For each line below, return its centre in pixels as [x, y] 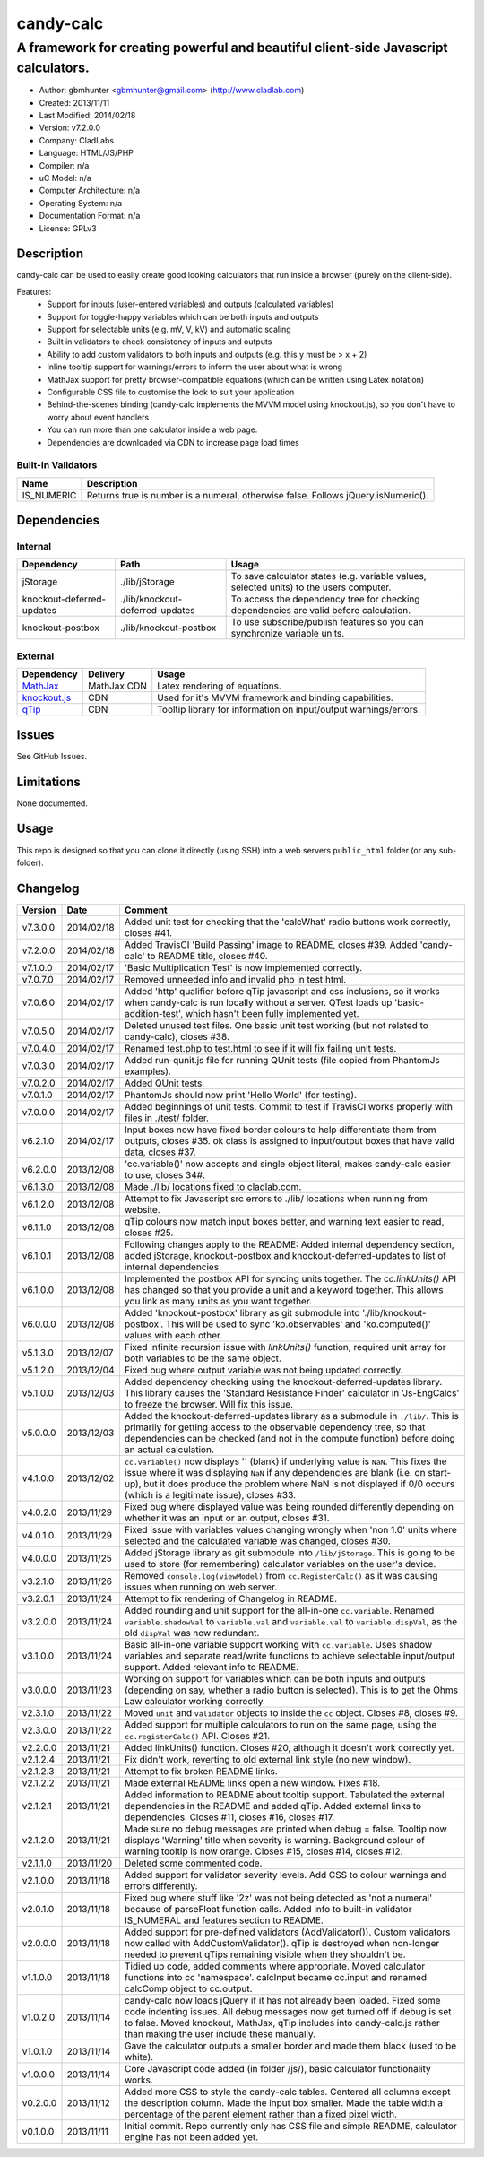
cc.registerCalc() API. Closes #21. [197, 1736]
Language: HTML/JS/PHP [86, 153]
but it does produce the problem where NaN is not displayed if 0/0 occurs [299, 1484]
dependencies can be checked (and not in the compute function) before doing [290, 1438]
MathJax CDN [117, 686]
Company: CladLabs [77, 140]
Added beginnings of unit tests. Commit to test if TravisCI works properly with [288, 1106]
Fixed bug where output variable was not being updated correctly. [264, 1370]
